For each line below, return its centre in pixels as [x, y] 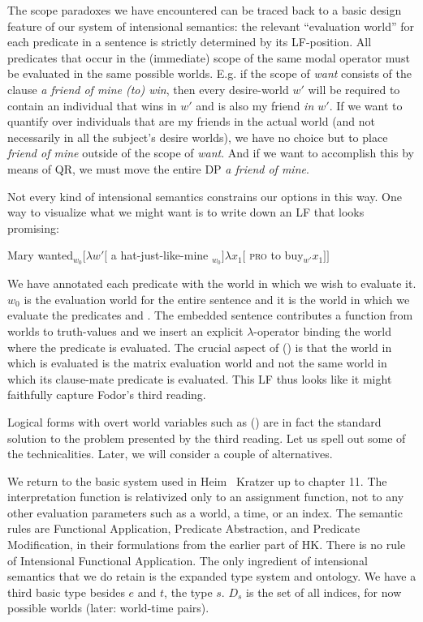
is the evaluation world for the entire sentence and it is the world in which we [217, 299]
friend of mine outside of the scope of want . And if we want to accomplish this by [211, 153]
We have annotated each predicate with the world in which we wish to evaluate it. [212, 283]
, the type [188, 592]
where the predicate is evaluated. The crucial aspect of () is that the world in [200, 347]
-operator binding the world [323, 330]
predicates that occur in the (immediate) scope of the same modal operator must [209, 57]
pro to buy [276, 255]
